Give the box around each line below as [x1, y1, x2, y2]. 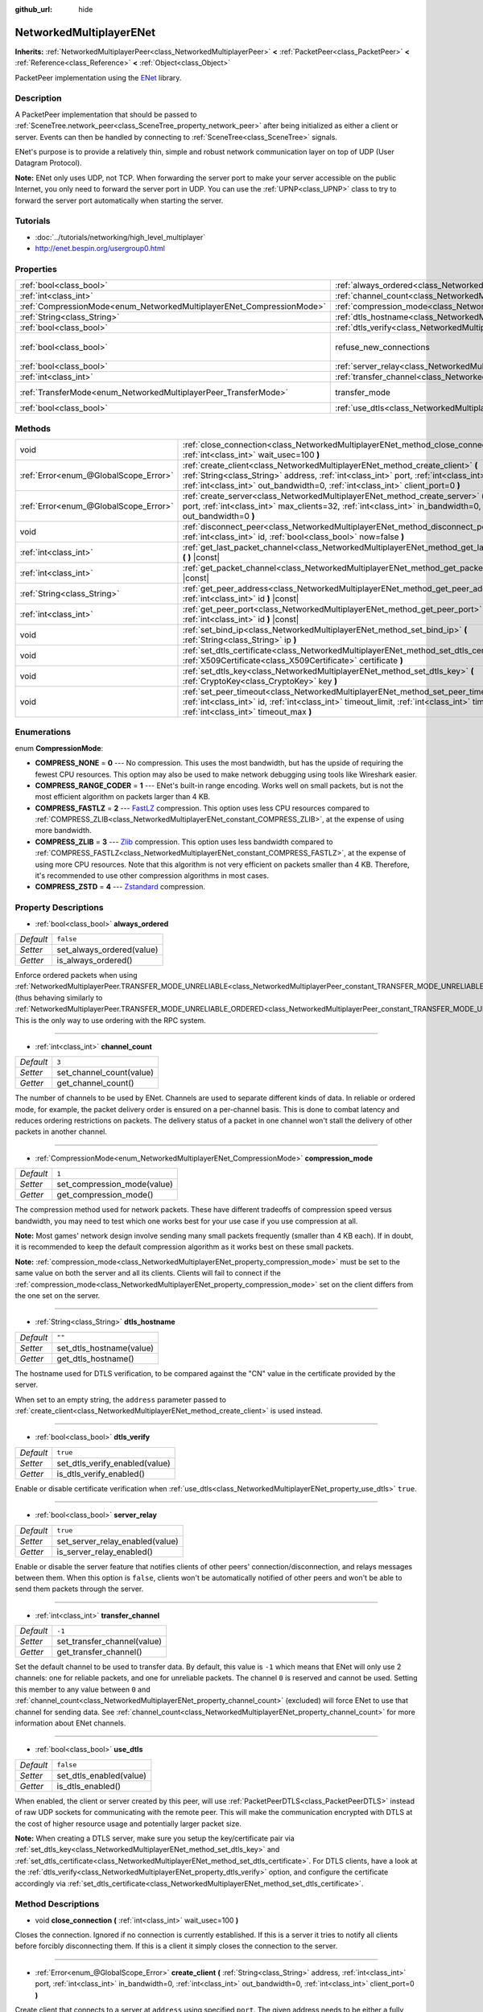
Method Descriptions [14, 1899, 100, 1910]
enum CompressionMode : [14, 743, 104, 752]
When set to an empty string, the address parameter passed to [14, 1395, 227, 1404]
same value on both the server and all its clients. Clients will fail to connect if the [14, 1268, 282, 1278]
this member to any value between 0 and [14, 1684, 151, 1694]
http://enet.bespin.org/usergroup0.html [35, 244, 165, 254]
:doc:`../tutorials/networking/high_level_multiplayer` [35, 232, 206, 241]
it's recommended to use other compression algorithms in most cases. [35, 871, 270, 880]
